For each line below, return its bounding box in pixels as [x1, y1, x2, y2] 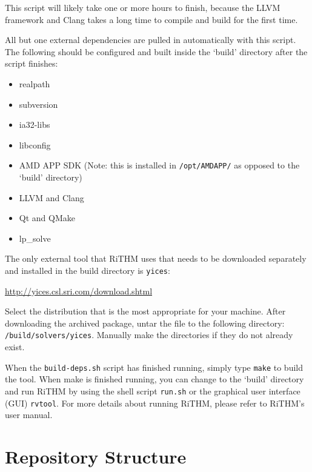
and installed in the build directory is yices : [5, 264, 170, 276]
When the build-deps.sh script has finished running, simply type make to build [5, 361, 303, 373]
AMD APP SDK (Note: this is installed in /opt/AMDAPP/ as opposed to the [19, 159, 300, 171]
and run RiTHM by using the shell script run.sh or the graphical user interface [5, 384, 300, 397]
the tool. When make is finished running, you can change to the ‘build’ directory [5, 373, 304, 385]
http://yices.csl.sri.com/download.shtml [5, 284, 153, 297]
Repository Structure [5, 444, 187, 468]
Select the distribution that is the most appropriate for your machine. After [5, 305, 286, 317]
